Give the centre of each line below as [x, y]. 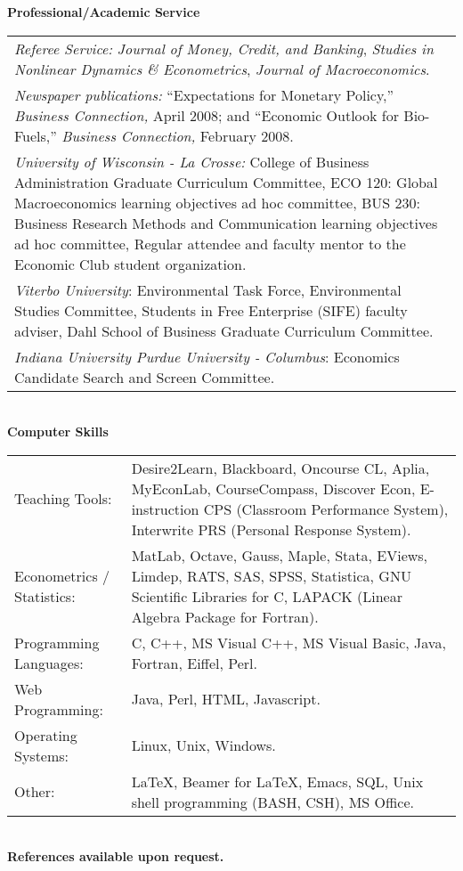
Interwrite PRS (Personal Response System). [271, 529]
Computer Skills [58, 431]
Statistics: [45, 596]
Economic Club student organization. [130, 264]
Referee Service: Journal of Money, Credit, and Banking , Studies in [224, 48]
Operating [46, 735]
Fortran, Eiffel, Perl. [194, 663]
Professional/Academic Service [104, 12]
